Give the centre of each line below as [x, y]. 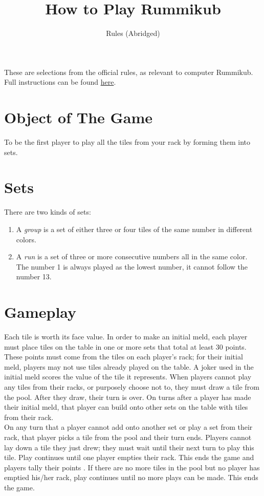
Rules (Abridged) [133, 33]
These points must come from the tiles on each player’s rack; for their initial [124, 357]
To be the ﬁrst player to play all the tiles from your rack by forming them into [127, 142]
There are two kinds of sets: [48, 212]
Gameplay [40, 312]
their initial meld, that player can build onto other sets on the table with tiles [126, 407]
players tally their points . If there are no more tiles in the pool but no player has [132, 467]
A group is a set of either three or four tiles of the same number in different [134, 229]
